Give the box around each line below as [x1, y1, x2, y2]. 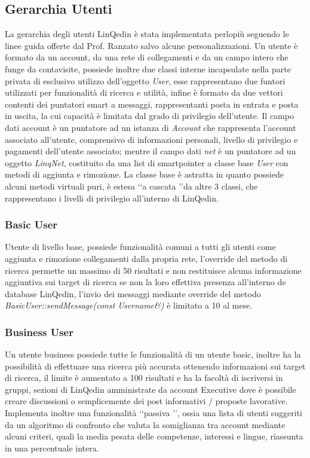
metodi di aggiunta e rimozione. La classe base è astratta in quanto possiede [5, 168, 284, 181]
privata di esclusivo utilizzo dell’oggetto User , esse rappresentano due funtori [5, 74, 286, 87]
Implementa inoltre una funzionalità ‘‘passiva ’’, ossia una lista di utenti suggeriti [5, 407, 302, 419]
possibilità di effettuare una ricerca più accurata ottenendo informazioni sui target [5, 359, 306, 372]
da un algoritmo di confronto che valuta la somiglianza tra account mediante [5, 418, 286, 430]
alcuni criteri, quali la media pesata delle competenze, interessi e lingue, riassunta [5, 430, 303, 442]
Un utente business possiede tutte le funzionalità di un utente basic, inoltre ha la [5, 348, 301, 361]
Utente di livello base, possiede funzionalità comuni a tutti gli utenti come [5, 240, 276, 253]
